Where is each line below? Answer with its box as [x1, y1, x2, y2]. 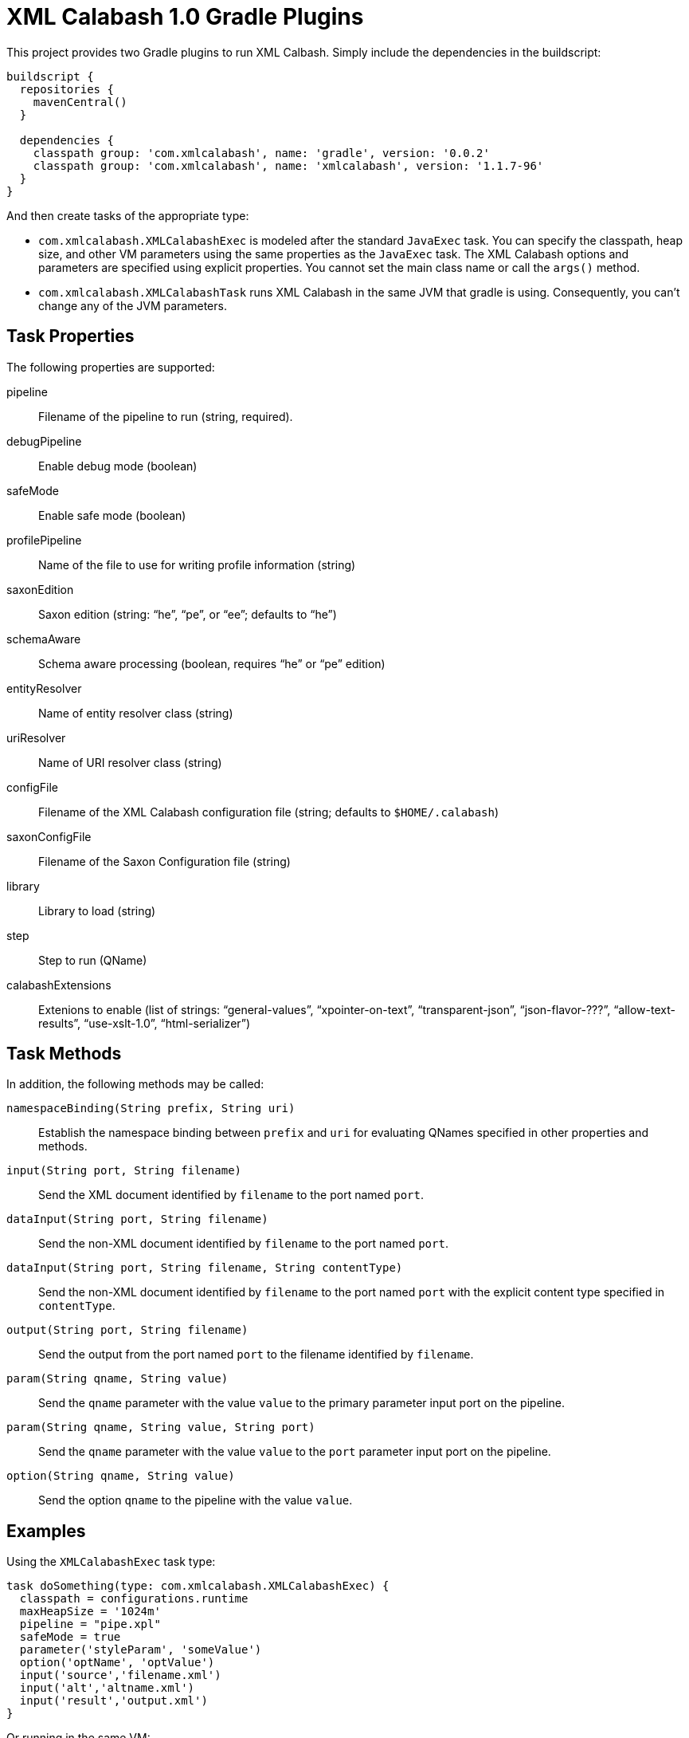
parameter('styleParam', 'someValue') [19, 1643, 262, 1657]
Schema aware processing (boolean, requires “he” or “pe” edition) [38, 656, 386, 670]
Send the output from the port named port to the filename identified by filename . [38, 1347, 474, 1362]
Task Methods [6, 1044, 122, 1064]
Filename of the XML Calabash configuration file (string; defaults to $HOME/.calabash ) [38, 804, 499, 819]
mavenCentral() [33, 95, 127, 108]
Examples [6, 1520, 86, 1541]
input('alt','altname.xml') [19, 1681, 195, 1695]
